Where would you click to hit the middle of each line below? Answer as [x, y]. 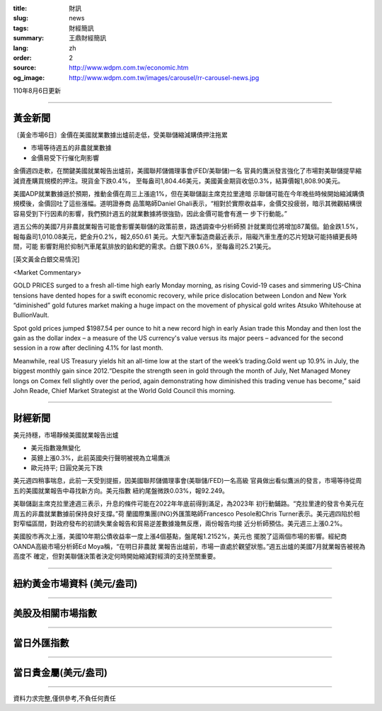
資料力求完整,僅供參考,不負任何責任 [65, 698]
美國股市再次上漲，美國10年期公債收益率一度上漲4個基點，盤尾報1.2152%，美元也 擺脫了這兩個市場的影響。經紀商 [180, 536]
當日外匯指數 [41, 643]
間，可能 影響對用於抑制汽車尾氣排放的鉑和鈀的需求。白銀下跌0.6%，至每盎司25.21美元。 [144, 246]
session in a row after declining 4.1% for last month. [88, 348]
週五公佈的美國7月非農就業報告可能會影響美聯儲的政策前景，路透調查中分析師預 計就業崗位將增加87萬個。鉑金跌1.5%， [187, 227]
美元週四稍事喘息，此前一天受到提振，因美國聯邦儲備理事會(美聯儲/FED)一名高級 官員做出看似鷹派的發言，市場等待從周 [187, 481]
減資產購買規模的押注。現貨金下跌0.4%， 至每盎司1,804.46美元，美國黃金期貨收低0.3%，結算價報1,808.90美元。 [179, 181]
